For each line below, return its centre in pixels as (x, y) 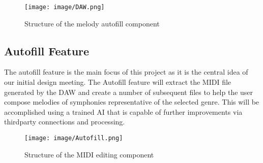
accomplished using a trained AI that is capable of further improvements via (123, 111)
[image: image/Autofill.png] (74, 138)
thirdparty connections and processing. (65, 122)
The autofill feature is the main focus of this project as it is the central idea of (126, 72)
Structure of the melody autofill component (92, 23)
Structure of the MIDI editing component (89, 154)
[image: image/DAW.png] (65, 7)
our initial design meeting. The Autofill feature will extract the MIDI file (118, 82)
